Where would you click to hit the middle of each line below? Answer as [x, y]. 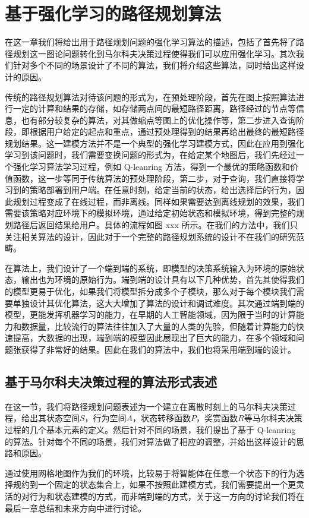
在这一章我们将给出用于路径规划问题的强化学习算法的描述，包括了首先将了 [150, 42]
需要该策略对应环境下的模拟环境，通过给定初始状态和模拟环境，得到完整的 [150, 213]
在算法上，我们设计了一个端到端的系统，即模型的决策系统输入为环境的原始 [150, 268]
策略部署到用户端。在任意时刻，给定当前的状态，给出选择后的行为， [163, 190]
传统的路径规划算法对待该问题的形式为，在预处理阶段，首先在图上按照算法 [150, 97]
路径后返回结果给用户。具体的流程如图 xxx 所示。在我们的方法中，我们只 [155, 225]
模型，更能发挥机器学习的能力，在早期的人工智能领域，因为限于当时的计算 [150, 315]
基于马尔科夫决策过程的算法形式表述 [111, 381]
